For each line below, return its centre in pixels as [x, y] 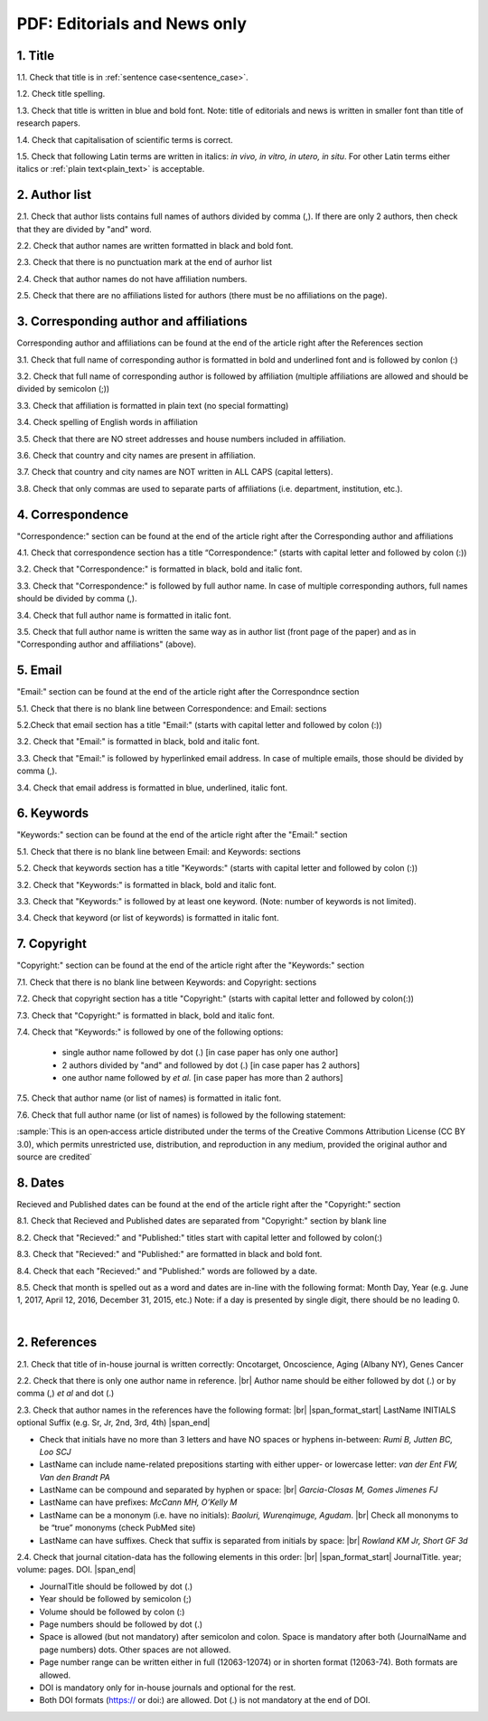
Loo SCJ [55, 1452]
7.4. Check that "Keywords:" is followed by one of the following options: [150, 1032]
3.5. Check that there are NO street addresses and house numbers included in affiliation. [182, 439]
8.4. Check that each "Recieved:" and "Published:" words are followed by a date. [167, 1271]
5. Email [39, 671]
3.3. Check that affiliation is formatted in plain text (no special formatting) [153, 405]
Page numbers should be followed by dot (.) [121, 1624]
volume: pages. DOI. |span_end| [76, 1570]
